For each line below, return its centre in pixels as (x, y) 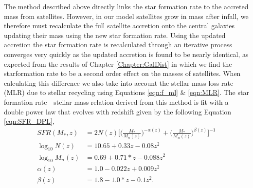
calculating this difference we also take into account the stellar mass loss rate (119, 83)
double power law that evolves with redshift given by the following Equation (118, 111)
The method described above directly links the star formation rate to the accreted (126, 6)
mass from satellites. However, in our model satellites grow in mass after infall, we (126, 16)
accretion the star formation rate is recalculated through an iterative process (118, 45)
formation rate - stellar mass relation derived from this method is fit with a (116, 102)
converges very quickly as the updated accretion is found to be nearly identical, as (126, 54)
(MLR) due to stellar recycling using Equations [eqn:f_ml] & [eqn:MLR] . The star (126, 92)
